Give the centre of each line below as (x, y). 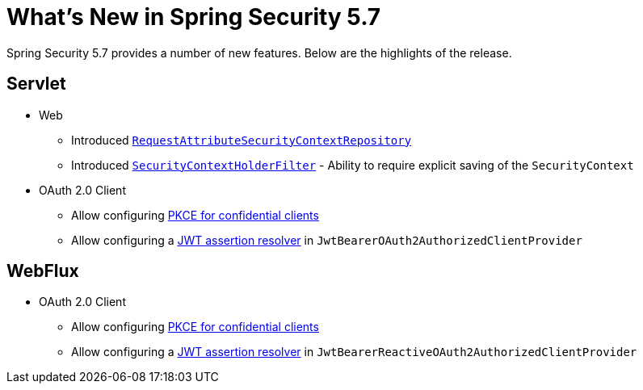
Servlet (36, 84)
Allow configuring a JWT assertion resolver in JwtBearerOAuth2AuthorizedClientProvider (327, 240)
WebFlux (43, 271)
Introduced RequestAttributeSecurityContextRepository (242, 140)
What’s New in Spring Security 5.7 (194, 17)
